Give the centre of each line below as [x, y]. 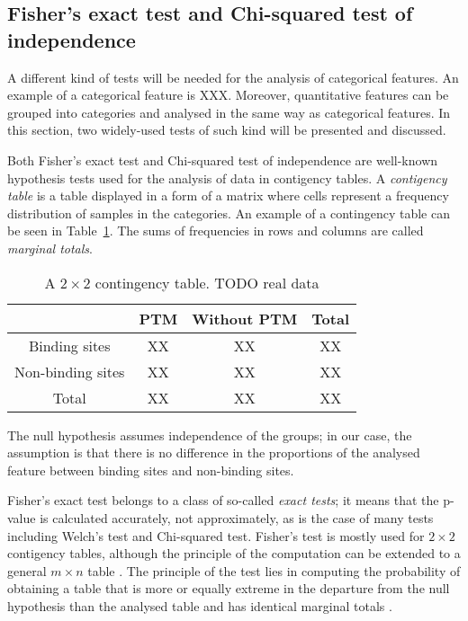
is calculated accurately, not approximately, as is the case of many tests [237, 517]
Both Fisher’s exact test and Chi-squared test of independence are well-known [223, 160]
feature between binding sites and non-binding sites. [151, 470]
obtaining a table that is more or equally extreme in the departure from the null [229, 588]
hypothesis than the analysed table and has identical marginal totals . [200, 605]
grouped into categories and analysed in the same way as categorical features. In [229, 112]
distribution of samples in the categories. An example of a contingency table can [229, 213]
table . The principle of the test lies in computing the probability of [274, 570]
